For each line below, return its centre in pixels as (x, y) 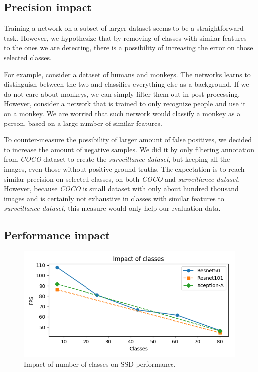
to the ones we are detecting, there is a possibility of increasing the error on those (129, 48)
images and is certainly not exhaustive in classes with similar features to (114, 198)
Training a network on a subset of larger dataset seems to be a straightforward (124, 28)
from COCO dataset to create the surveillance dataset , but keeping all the (117, 159)
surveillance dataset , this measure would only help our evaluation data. (112, 208)
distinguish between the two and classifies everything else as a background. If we (127, 84)
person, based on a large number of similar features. (83, 123)
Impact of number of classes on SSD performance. (100, 363)
